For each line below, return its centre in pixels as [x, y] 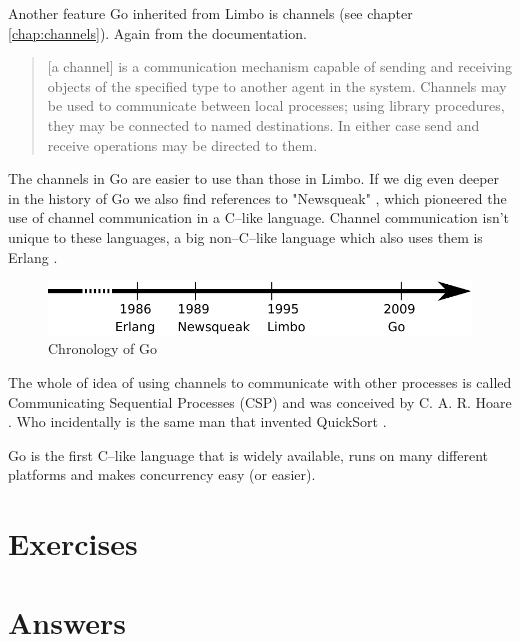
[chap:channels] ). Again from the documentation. [157, 32]
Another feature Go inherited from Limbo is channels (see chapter [210, 13]
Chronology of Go [103, 348]
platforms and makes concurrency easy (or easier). [162, 474]
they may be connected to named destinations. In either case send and [263, 124]
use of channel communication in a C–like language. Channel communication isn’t [259, 217]
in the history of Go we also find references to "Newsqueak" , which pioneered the [257, 197]
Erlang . [33, 256]
